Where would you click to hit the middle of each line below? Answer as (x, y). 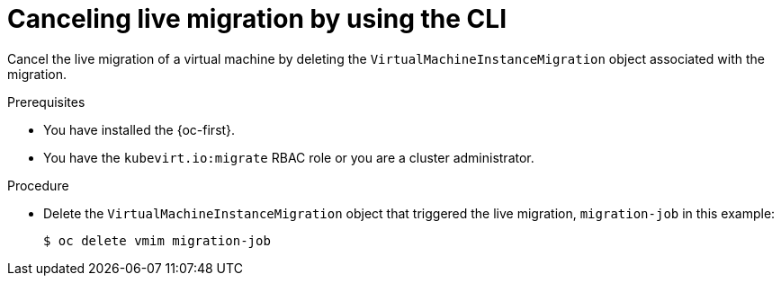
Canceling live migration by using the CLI (257, 19)
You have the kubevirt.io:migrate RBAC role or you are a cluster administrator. (289, 157)
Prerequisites (46, 102)
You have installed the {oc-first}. (139, 129)
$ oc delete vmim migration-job (157, 240)
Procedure (38, 185)
